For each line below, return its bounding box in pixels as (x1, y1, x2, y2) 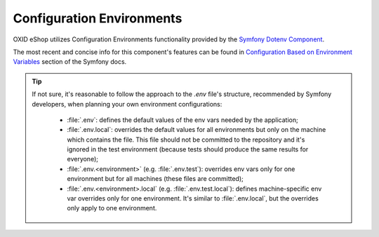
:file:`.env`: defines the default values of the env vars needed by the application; (67, 116, 298, 124)
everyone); (67, 155, 98, 163)
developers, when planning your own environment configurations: (32, 100, 222, 108)
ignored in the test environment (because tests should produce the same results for (67, 145, 309, 154)
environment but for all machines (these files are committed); (67, 175, 244, 183)
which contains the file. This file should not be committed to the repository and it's (67, 135, 305, 144)
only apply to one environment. (67, 204, 157, 212)
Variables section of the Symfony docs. (13, 57, 127, 66)
